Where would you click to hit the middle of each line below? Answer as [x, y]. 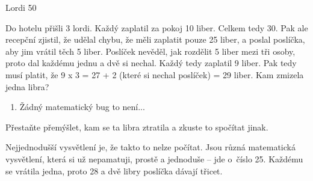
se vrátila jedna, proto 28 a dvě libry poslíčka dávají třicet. [114, 170]
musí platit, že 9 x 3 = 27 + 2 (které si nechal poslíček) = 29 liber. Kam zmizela [155, 74]
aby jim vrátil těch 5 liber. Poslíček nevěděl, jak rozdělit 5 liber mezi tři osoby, [150, 51]
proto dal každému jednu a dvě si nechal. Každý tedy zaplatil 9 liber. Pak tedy [151, 63]
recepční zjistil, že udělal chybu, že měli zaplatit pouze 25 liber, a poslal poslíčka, [155, 39]
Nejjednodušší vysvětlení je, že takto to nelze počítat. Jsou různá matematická [150, 147]
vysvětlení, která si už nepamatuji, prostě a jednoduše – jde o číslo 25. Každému [154, 158]
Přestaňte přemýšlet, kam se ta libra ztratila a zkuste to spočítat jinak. [137, 127]
